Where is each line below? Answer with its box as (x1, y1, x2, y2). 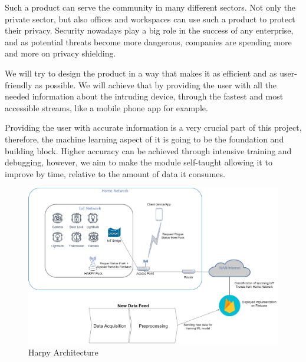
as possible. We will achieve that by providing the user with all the (35, 78, 277, 91)
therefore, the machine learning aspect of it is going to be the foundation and (5, 132, 284, 145)
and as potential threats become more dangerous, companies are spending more (5, 35, 292, 48)
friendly (5, 78, 32, 91)
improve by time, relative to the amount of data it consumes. (5, 167, 225, 180)
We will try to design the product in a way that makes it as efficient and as (5, 67, 277, 79)
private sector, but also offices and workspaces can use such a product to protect (5, 12, 295, 25)
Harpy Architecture (28, 346, 98, 358)
